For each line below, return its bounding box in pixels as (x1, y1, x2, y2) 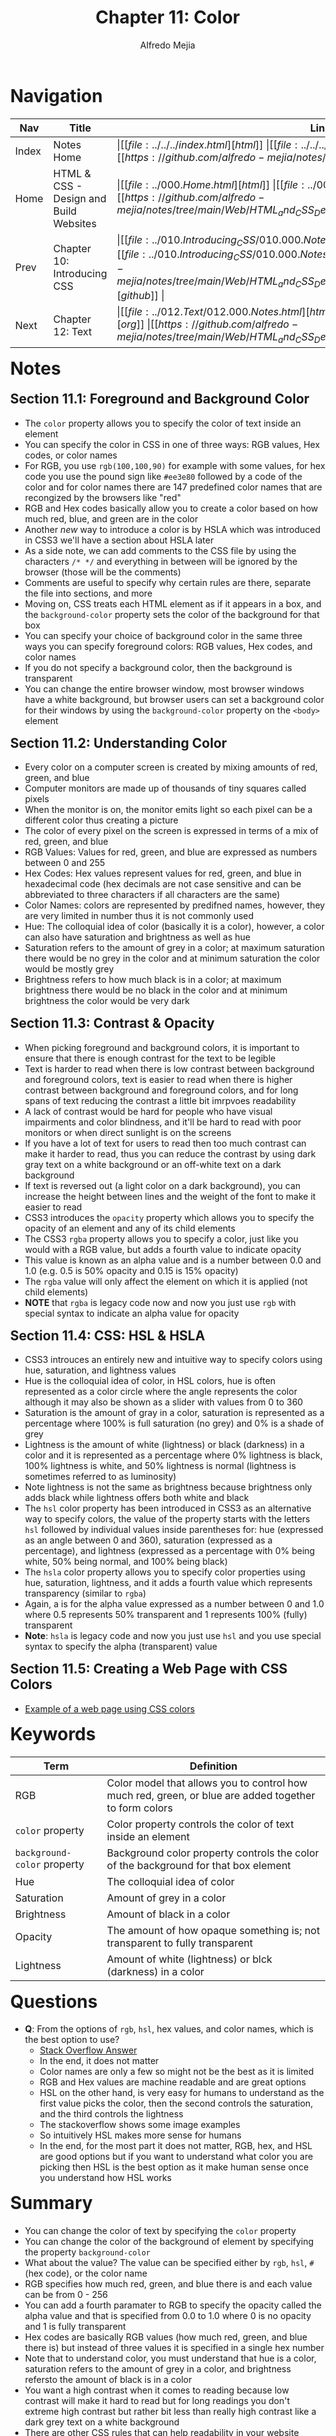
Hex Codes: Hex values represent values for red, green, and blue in (24, 867, 303, 880)
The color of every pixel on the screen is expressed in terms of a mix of (24, 825, 319, 837)
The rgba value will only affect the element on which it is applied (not (24, 1275, 308, 1287)
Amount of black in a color (106, 1907, 231, 1921)
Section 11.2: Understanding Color (10, 734, 228, 751)
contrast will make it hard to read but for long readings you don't (24, 2395, 291, 2407)
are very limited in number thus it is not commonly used (24, 910, 254, 922)
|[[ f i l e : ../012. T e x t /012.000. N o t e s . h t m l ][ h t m (116, 305, 328, 319)
